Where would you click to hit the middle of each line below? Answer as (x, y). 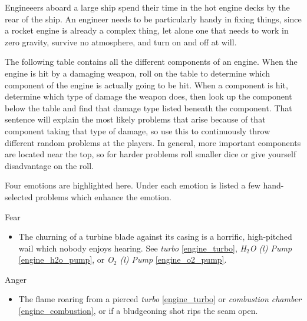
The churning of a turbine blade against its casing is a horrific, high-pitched (155, 236)
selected (19, 196)
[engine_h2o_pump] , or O (66, 259)
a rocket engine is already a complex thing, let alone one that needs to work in (147, 30)
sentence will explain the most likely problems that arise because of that (135, 119)
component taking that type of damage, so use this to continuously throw (138, 130)
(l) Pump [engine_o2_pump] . (173, 259)
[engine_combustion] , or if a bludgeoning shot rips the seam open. (138, 311)
